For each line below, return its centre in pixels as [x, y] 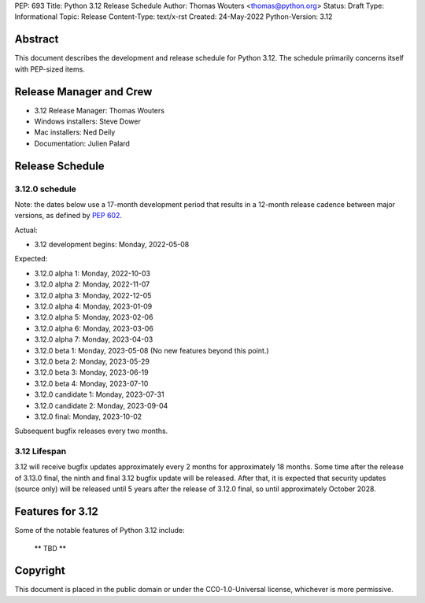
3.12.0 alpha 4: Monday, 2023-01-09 [93, 306]
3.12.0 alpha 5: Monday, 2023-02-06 [94, 317]
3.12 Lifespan [41, 451]
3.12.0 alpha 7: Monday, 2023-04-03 [94, 339]
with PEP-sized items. [50, 69]
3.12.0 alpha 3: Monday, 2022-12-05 [93, 295]
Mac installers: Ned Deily [75, 132]
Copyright [40, 571]
